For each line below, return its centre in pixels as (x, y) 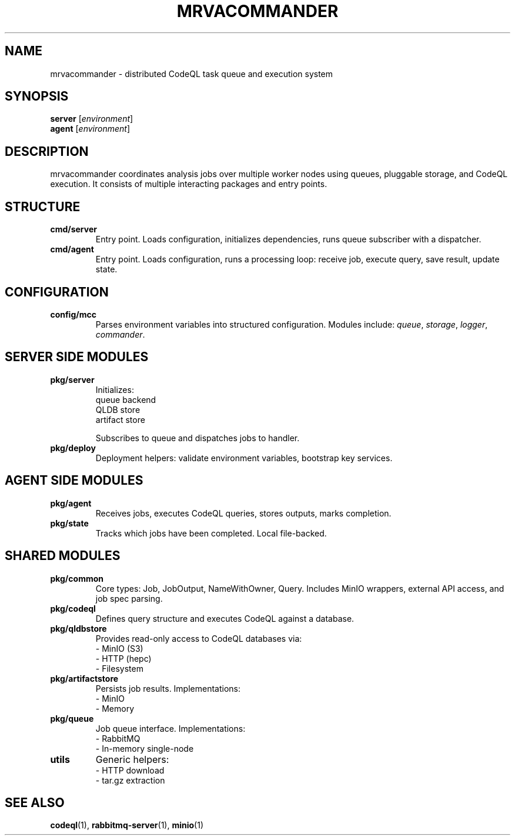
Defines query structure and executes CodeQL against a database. (225, 618)
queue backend (126, 399)
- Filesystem (119, 668)
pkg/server (72, 379)
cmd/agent (72, 249)
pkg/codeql (73, 608)
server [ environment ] (92, 119)
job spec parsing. (129, 598)
